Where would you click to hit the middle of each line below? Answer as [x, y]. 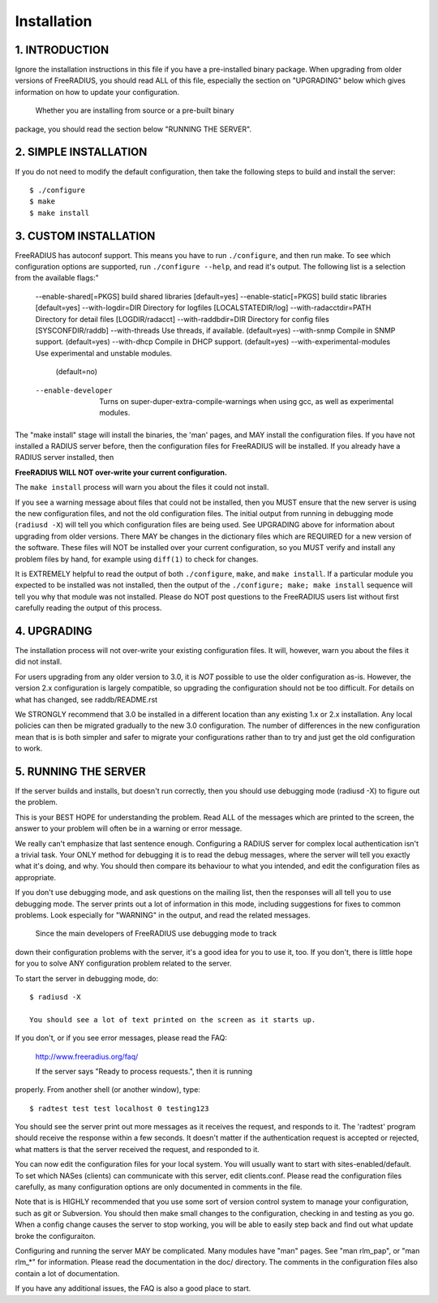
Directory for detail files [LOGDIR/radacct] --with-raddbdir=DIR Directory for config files [182, 319]
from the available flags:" [57, 278]
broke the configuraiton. [56, 1236]
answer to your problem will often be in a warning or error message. [129, 828]
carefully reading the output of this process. [88, 608]
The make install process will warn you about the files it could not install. [142, 488]
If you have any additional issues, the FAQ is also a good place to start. [133, 1288]
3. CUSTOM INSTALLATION [85, 236]
